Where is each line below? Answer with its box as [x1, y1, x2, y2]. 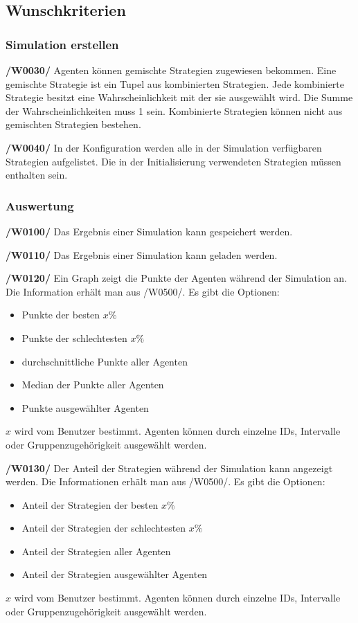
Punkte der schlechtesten [21, 330, 127, 345]
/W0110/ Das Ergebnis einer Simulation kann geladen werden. [6, 247, 278, 262]
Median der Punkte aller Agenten [21, 377, 164, 392]
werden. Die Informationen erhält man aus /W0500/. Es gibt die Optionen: [6, 474, 325, 489]
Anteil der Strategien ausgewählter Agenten [21, 567, 208, 581]
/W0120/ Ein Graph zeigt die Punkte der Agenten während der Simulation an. [6, 271, 348, 285]
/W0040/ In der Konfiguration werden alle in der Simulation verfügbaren [6, 140, 322, 154]
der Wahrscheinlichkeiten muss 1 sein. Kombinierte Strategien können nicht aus [6, 103, 343, 118]
